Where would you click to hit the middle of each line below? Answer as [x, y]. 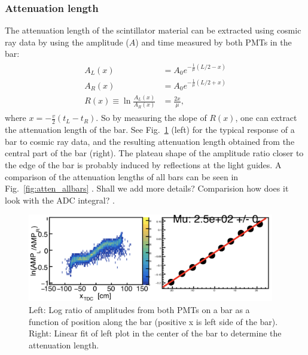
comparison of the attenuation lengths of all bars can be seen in [122, 176]
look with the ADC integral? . [60, 200]
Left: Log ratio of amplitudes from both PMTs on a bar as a [139, 310]
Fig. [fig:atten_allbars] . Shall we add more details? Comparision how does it [147, 188]
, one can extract [266, 118]
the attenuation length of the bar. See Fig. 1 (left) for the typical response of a [150, 130]
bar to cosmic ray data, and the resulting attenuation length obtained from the [150, 141]
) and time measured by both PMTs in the [214, 42]
